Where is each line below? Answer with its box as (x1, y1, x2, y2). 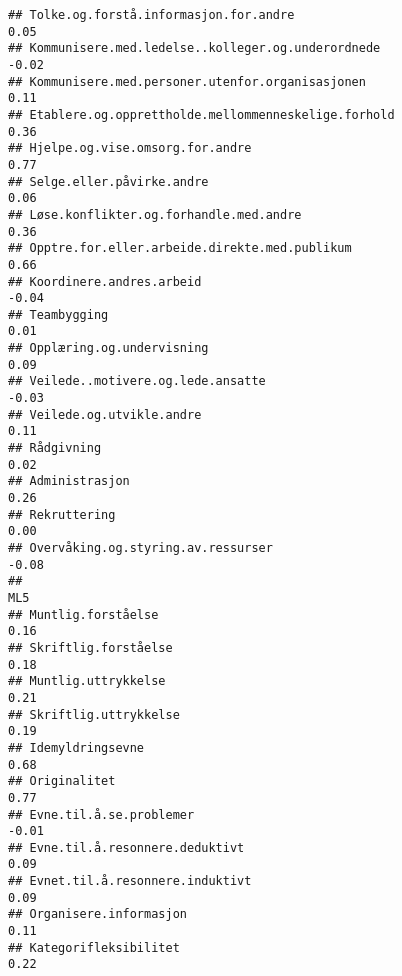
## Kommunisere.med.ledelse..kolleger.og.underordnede (8, 41, 381, 56)
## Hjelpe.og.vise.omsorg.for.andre (8, 141, 252, 156)
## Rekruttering (8, 507, 116, 522)
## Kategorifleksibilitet (8, 940, 180, 955)
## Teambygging (8, 307, 109, 322)
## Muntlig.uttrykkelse (8, 674, 166, 689)
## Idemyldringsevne (8, 740, 145, 755)
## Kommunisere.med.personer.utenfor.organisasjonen (8, 74, 366, 89)
